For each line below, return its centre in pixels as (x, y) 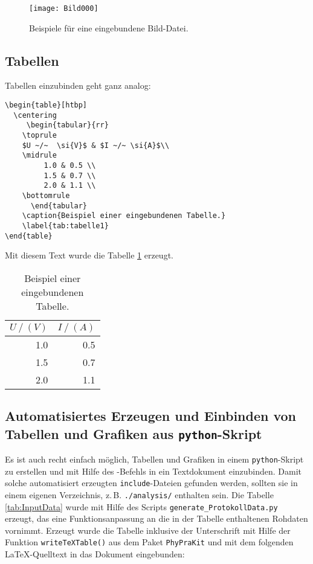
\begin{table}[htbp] (46, 105)
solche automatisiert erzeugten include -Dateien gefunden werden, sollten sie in (151, 483)
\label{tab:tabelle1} (65, 226)
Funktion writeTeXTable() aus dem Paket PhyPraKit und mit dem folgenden (149, 542)
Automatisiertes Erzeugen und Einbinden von (151, 416)
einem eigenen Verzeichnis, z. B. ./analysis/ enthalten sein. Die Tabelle (139, 494)
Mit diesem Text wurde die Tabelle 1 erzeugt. (89, 255)
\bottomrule (46, 195)
